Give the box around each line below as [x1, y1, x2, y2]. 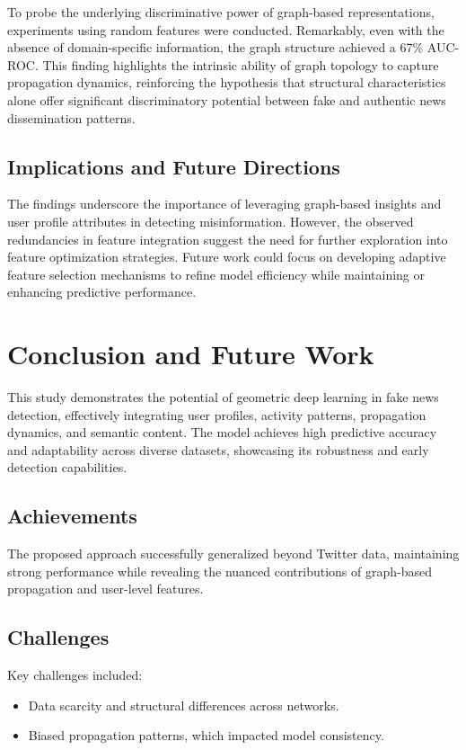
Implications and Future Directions [7, 152, 340, 180]
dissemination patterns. [7, 108, 136, 127]
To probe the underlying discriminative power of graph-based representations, [7, 3, 435, 21]
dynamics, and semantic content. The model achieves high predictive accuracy [7, 423, 437, 442]
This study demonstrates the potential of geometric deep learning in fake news [7, 388, 439, 406]
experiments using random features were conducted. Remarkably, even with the [7, 20, 444, 39]
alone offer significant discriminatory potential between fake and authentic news [7, 90, 446, 109]
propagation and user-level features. [7, 579, 204, 598]
